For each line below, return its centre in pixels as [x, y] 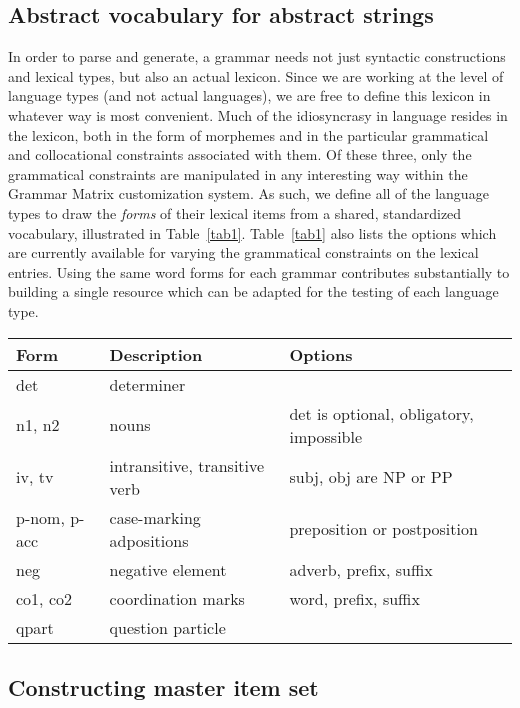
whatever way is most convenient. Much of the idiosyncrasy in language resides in [258, 114]
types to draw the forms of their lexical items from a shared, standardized [235, 212]
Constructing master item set [163, 686]
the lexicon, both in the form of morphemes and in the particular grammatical [248, 134]
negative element [168, 569]
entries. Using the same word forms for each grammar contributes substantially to [259, 271]
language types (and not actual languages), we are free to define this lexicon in [249, 95]
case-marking [155, 517]
